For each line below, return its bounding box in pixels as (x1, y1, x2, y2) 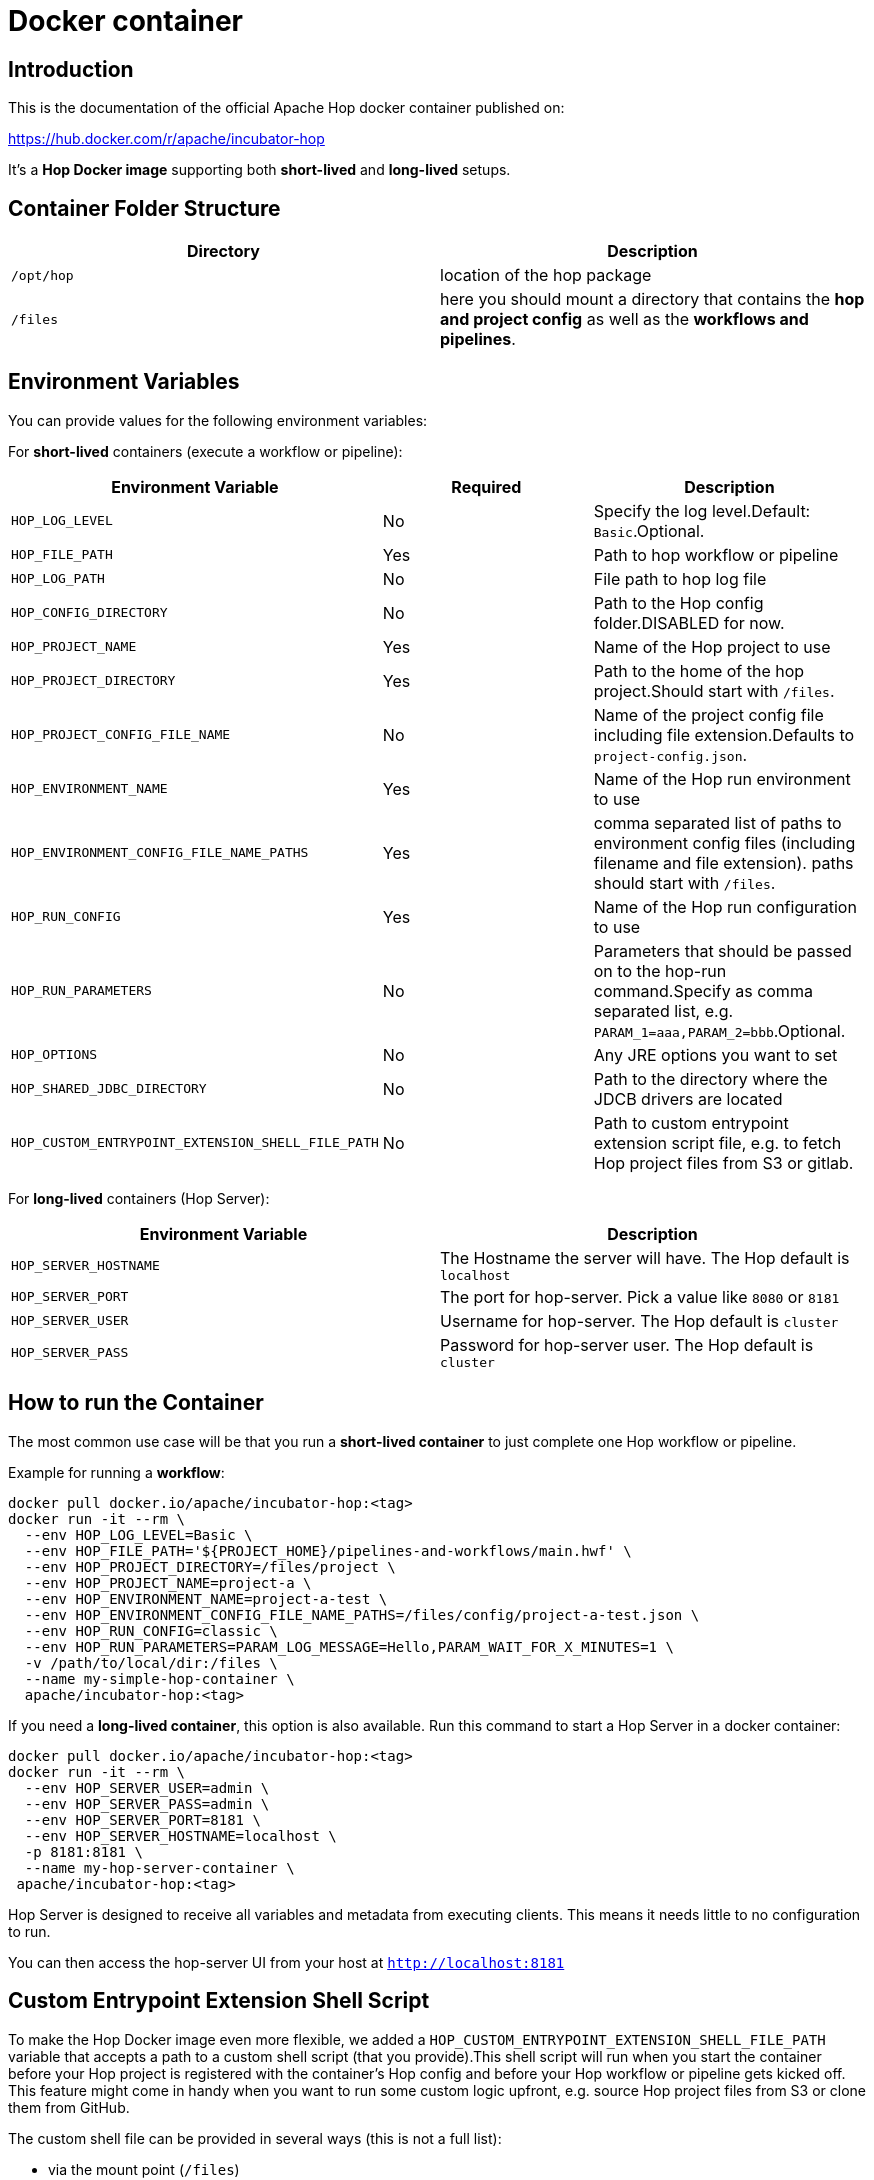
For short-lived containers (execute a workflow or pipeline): (8, 442, 403, 460)
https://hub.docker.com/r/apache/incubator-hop (8, 130, 325, 148)
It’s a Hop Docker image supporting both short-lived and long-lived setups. (8, 161, 511, 179)
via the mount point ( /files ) (48, 2160, 240, 2178)
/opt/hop (11, 267, 74, 283)
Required (451, 476, 522, 497)
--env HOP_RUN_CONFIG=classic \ (24, 1622, 278, 1639)
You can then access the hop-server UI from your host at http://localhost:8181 (8, 1953, 565, 1971)
